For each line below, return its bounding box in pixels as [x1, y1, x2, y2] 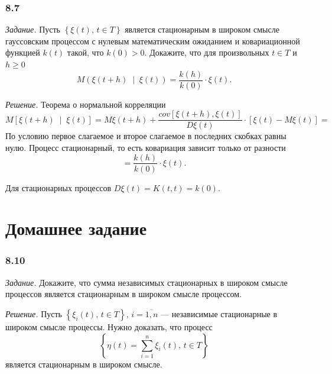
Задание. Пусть [5, 23, 60, 36]
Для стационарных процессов [5, 181, 112, 194]
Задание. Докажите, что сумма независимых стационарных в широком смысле [5, 276, 288, 288]
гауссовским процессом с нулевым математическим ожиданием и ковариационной [5, 34, 300, 47]
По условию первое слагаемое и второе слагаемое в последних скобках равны [5, 130, 287, 142]
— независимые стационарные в [161, 307, 278, 320]
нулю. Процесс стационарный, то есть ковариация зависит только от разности [5, 141, 286, 153]
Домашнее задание [5, 216, 147, 240]
